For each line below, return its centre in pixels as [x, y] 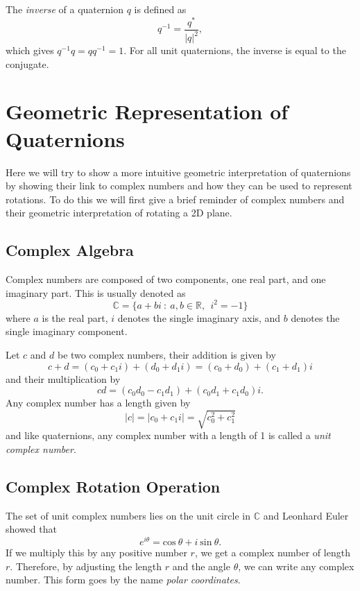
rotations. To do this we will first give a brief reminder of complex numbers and [175, 199]
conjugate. [27, 63]
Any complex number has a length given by [98, 403]
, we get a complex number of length [272, 553]
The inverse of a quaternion [65, 9]
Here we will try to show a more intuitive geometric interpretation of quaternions [178, 172]
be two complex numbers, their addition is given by [166, 355]
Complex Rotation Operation [113, 486]
